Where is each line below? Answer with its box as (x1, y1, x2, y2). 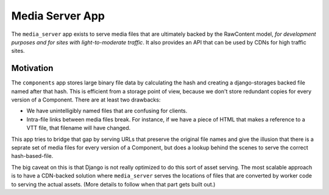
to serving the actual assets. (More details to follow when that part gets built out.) (11, 180, 216, 188)
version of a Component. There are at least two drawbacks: (11, 96, 161, 103)
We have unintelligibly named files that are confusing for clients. (26, 107, 188, 115)
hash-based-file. (11, 152, 54, 160)
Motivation (11, 63, 54, 74)
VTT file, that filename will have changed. (26, 125, 131, 132)
